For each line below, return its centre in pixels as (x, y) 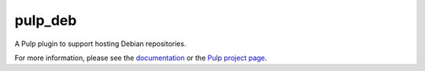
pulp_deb (46, 20)
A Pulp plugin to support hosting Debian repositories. (100, 44)
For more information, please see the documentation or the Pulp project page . (141, 58)
